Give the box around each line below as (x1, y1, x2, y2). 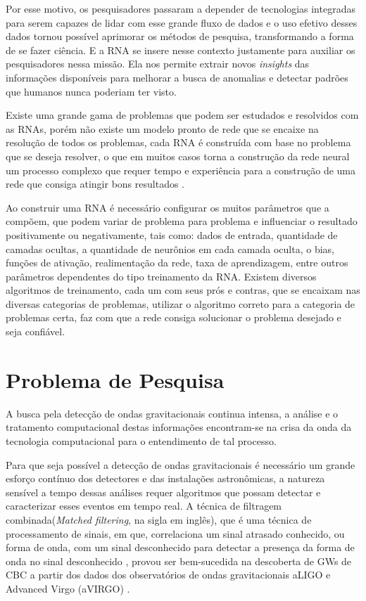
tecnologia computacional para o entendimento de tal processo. (6, 433, 277, 448)
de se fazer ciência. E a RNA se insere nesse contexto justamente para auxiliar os (6, 42, 355, 57)
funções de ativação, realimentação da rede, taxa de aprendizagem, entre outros (6, 255, 348, 270)
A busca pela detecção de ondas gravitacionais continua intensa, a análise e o (6, 406, 339, 420)
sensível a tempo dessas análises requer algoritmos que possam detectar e (6, 484, 321, 499)
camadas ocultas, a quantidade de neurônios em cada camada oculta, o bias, (6, 241, 334, 256)
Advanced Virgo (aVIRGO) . (6, 581, 130, 595)
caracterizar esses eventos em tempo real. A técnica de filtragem (6, 498, 282, 513)
